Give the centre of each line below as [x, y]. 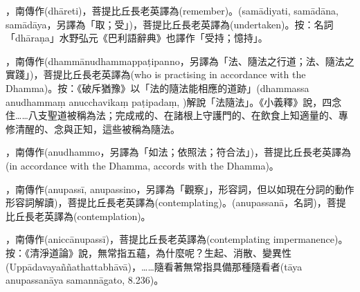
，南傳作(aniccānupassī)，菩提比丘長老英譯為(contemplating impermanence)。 [177, 239]
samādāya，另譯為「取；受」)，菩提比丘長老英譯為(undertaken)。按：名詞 [170, 24]
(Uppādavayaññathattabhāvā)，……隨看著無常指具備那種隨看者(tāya [154, 266]
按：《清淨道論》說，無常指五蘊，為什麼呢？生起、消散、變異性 [148, 252]
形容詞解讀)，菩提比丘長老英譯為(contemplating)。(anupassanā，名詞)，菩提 [176, 202]
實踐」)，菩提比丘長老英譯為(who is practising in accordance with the [156, 74]
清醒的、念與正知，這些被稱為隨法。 [97, 128]
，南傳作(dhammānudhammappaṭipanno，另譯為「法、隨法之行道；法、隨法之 [180, 61]
